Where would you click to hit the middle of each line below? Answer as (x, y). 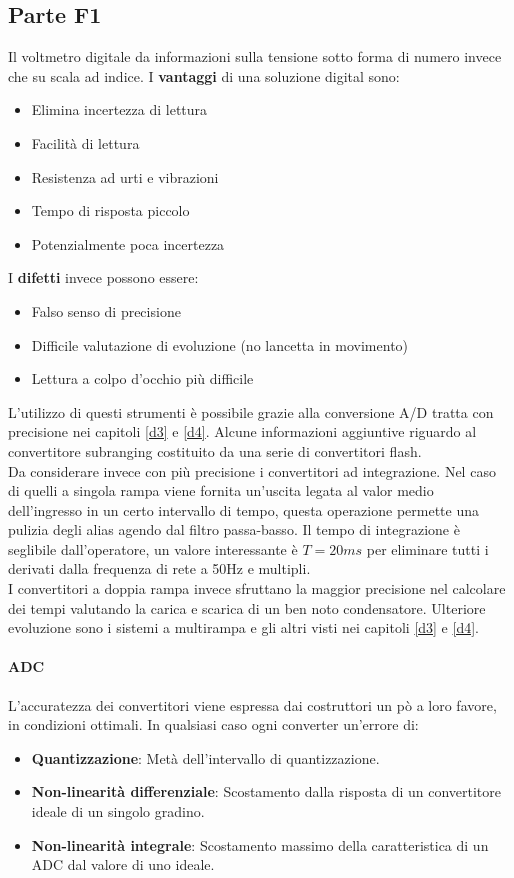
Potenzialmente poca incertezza (128, 243)
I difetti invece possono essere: (103, 277)
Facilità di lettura (85, 142)
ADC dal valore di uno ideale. (123, 864)
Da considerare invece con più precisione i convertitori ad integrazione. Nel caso (252, 470)
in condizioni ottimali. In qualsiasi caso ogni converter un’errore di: (213, 724)
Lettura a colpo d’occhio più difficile (142, 378)
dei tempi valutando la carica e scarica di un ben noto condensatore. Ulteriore (247, 607)
